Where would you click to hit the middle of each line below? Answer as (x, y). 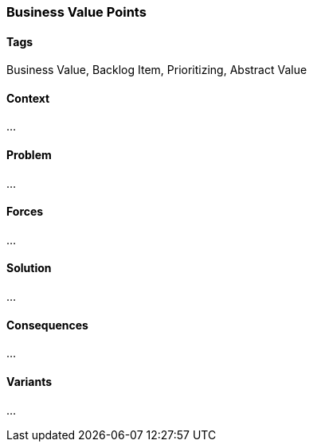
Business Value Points (76, 12)
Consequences (47, 325)
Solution (29, 268)
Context (28, 98)
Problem (29, 155)
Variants (29, 381)
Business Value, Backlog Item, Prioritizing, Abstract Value (157, 70)
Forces (25, 212)
